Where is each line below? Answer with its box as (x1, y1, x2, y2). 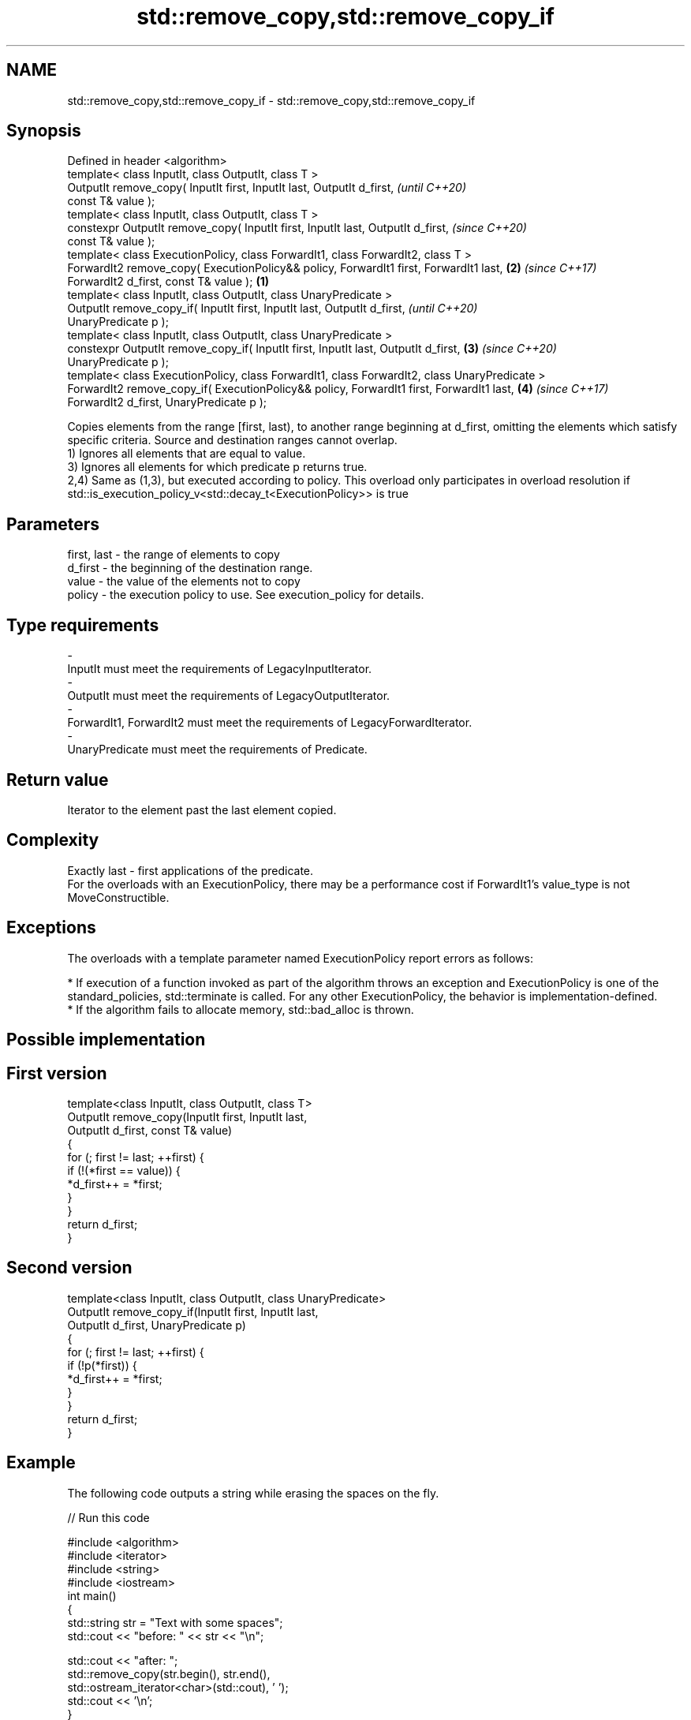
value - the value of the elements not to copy (67, 574, 301, 589)
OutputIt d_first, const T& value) (67, 1123, 233, 1137)
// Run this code (67, 1510, 150, 1524)
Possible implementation (6, 1030, 206, 1050)
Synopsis (6, 121, 81, 141)
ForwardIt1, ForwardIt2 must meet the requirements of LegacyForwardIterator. (67, 716, 472, 730)
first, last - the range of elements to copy (67, 548, 280, 562)
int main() (67, 1588, 117, 1602)
